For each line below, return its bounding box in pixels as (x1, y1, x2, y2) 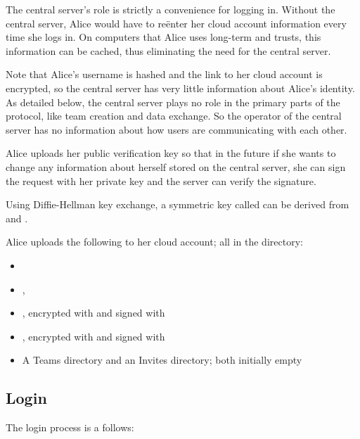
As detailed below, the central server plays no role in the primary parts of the (6, 94, 340, 109)
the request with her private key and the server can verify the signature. (6, 173, 316, 188)
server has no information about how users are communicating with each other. (6, 122, 347, 136)
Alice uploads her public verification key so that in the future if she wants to (6, 146, 336, 160)
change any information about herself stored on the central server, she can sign (6, 159, 346, 174)
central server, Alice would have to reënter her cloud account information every (6, 15, 347, 30)
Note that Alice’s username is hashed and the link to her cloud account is (6, 67, 323, 82)
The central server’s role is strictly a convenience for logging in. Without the (6, 2, 335, 16)
